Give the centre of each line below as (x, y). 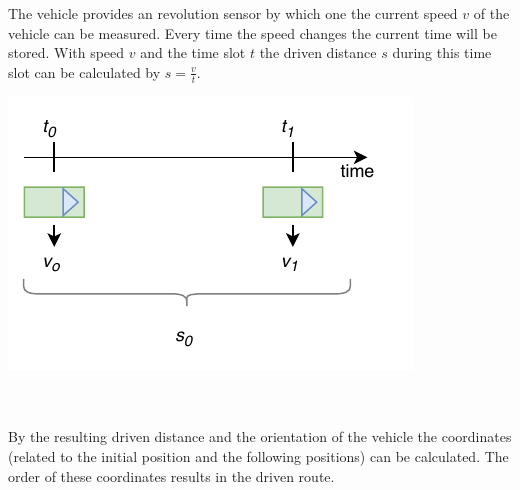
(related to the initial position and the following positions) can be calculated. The (258, 455)
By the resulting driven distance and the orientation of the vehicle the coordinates (260, 436)
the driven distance (318, 52)
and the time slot (193, 52)
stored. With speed (66, 52)
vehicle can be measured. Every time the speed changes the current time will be (252, 32)
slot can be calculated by (84, 71)
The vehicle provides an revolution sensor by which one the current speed (233, 13)
